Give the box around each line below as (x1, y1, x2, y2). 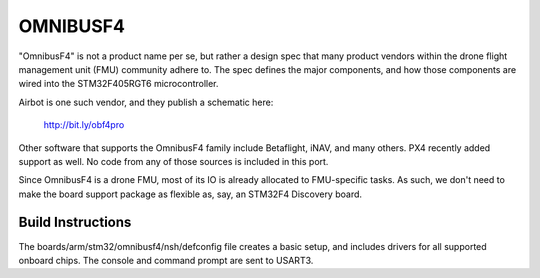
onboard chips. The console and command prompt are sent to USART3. (18, 254, 314, 266)
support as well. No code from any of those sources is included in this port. (18, 155, 329, 167)
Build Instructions (18, 214, 132, 231)
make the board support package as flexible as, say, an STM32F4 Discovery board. (18, 188, 363, 200)
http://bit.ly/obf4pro (43, 119, 125, 131)
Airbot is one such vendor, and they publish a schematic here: (18, 96, 274, 108)
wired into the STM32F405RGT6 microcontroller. (18, 78, 219, 90)
